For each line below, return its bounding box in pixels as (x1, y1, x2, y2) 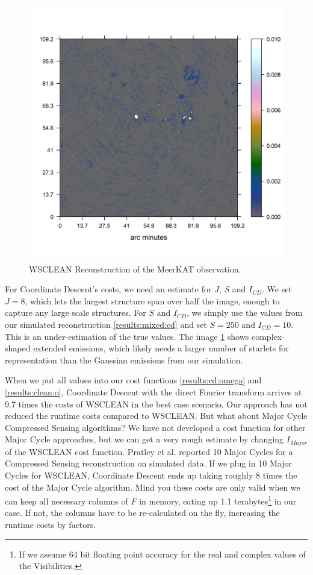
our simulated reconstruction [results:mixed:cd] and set (5, 318, 207, 330)
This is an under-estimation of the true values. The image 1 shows (5, 330, 249, 342)
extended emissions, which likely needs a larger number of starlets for (33, 342, 289, 354)
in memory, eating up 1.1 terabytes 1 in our (139, 493, 297, 507)
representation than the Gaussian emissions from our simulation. (5, 353, 243, 366)
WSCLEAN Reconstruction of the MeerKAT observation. (29, 262, 241, 275)
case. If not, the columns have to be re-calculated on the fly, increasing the (5, 506, 280, 519)
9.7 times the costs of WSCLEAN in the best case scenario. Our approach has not (5, 397, 308, 410)
